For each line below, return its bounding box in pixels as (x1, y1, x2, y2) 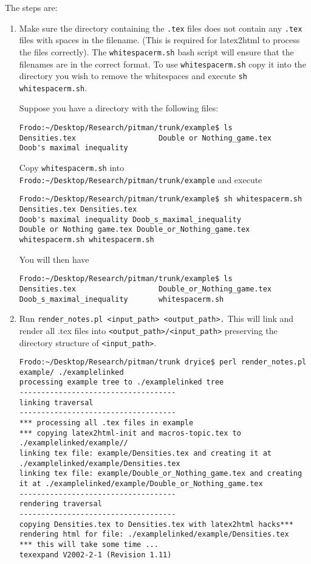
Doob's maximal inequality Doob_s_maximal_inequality (19, 215, 241, 224)
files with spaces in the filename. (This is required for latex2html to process (19, 33, 300, 46)
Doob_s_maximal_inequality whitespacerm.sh (19, 294, 224, 304)
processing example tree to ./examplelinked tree (19, 378, 224, 387)
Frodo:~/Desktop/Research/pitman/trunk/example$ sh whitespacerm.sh (19, 195, 302, 204)
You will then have (19, 252, 89, 265)
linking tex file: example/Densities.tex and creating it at (19, 449, 272, 458)
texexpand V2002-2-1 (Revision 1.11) (19, 550, 172, 559)
